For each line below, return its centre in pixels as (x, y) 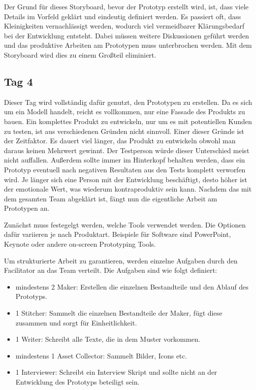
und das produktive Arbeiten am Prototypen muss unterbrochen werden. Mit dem (128, 45)
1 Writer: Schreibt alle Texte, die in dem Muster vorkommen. (108, 339)
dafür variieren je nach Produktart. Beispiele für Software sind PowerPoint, (117, 234)
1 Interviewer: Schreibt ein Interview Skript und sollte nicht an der (116, 372)
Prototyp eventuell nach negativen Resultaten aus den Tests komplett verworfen (125, 169)
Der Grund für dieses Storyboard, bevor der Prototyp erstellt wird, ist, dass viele (126, 6)
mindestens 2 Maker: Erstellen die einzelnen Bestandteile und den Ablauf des (132, 286)
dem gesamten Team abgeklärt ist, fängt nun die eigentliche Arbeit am (111, 198)
